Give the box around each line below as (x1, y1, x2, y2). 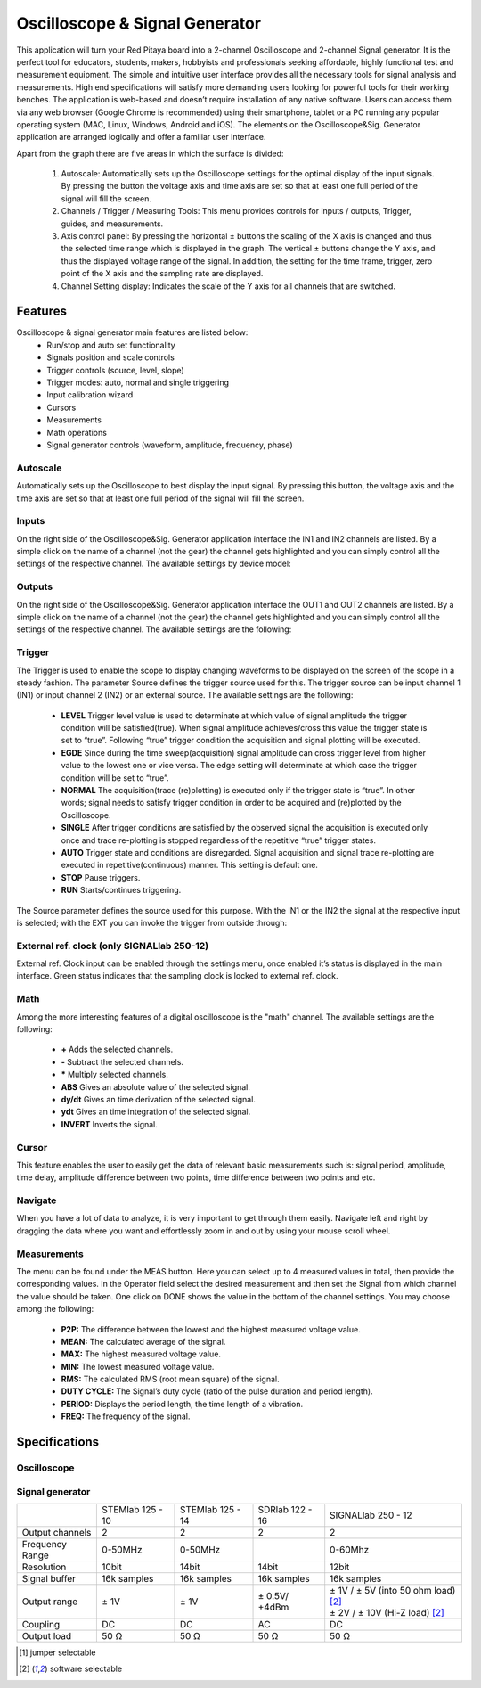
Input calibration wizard (46, 389, 134, 400)
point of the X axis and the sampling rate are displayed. (61, 268, 264, 279)
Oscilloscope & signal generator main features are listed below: (16, 327, 249, 338)
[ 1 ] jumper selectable (19, 1647, 96, 1658)
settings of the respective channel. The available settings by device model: (16, 558, 291, 569)
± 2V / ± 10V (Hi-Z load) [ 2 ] (330, 1606, 444, 1618)
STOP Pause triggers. (61, 872, 141, 882)
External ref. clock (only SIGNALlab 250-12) (16, 939, 209, 952)
